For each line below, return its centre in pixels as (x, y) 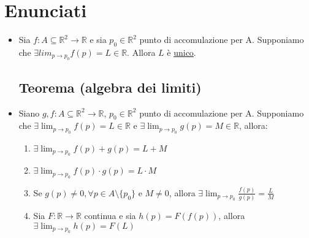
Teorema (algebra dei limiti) (110, 87)
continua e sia (110, 216)
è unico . (181, 52)
